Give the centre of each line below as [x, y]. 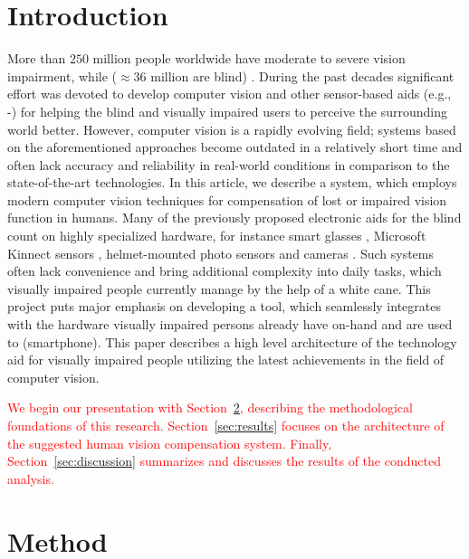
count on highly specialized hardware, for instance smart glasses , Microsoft [217, 236]
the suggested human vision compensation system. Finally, [170, 443]
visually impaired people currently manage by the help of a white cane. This [219, 288]
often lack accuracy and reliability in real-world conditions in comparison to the [229, 164]
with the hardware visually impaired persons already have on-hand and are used [230, 324]
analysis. [31, 478]
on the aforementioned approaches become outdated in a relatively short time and [235, 147]
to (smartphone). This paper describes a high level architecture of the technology [232, 341]
